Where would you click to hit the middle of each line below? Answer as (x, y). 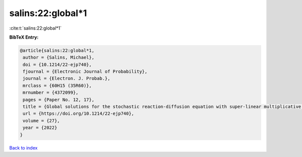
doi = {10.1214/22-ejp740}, (57, 64)
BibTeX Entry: (24, 37)
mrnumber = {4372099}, (51, 93)
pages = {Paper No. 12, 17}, (59, 100)
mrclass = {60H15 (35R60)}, (57, 86)
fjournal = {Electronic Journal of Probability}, (85, 72)
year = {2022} (40, 128)
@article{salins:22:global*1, (57, 50)
